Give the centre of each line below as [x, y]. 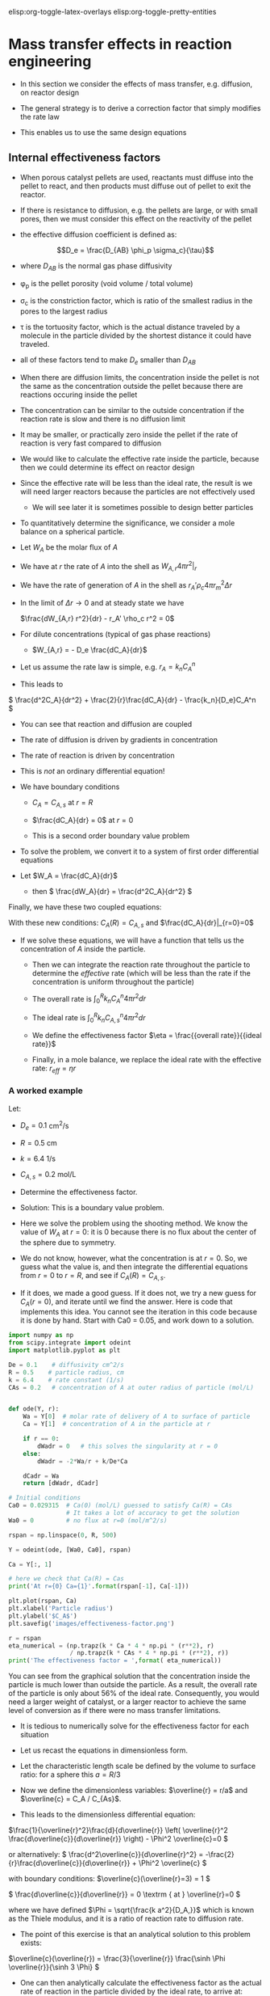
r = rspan [25, 1638]
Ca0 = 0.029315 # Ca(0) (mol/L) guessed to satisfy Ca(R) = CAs [120, 1506]
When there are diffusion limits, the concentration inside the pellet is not [139, 377]
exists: [31, 1943]
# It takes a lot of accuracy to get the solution [153, 1513]
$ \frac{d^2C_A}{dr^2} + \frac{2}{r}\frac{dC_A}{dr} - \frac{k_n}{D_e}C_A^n [132, 700]
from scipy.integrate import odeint [70, 1343]
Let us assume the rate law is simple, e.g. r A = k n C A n [108, 667]
